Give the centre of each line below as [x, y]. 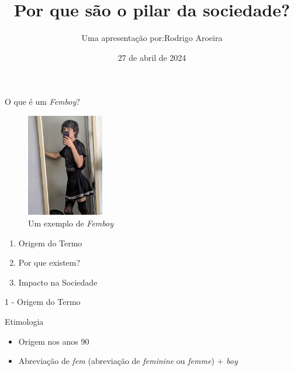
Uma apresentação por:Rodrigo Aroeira [152, 38]
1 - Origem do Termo [43, 302]
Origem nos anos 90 [54, 341]
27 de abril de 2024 [152, 57]
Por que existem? [49, 262]
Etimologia [24, 322]
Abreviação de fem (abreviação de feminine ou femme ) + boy [128, 361]
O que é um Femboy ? [42, 102]
